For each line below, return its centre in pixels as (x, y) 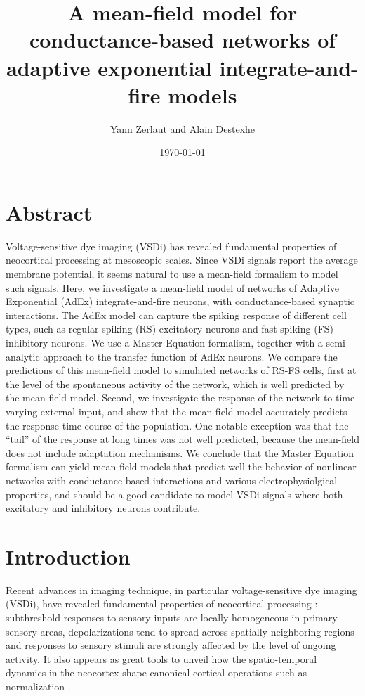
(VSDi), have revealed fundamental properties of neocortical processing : (162, 604)
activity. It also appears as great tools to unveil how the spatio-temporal (161, 658)
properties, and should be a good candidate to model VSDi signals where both (174, 494)
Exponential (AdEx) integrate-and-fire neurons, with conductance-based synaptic (180, 301)
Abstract (49, 212)
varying (22, 411)
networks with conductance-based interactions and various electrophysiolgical (172, 480)
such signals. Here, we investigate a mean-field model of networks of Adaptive (172, 287)
